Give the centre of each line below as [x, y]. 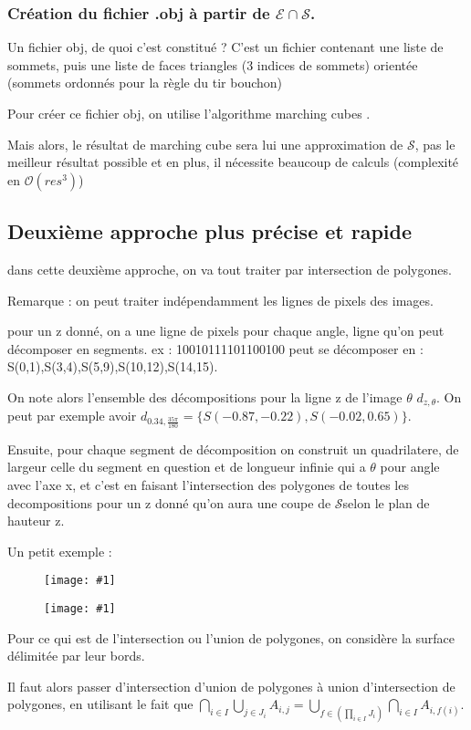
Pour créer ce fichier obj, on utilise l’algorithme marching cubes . [189, 113]
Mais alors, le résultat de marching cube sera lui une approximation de [205, 144]
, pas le [435, 144]
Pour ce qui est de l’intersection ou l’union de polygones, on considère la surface [231, 637]
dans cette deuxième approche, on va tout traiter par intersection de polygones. [230, 269]
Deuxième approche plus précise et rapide [210, 231]
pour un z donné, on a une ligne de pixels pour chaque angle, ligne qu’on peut [226, 331]
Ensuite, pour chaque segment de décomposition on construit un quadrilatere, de [233, 448]
